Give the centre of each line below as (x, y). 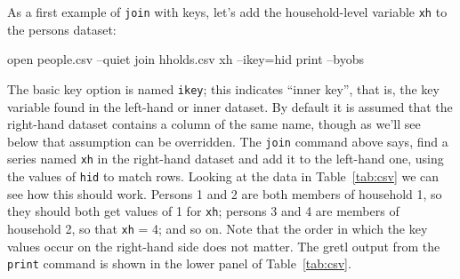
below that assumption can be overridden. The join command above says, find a (228, 141)
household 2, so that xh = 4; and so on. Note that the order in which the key (218, 228)
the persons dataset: (62, 29)
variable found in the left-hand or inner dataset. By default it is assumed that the (230, 106)
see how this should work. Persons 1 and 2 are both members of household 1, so (225, 193)
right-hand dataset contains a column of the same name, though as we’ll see (214, 124)
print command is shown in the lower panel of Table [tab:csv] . (179, 263)
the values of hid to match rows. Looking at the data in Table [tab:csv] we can (223, 176)
